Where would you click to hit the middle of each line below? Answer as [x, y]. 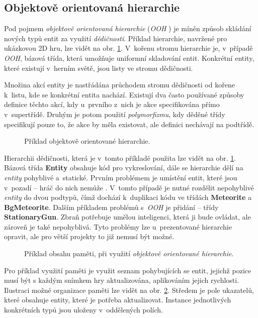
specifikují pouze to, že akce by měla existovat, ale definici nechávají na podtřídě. [129, 124]
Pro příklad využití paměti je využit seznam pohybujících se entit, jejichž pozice [128, 270]
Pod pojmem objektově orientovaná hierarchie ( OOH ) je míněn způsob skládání [128, 28]
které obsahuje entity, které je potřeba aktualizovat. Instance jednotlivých [118, 300]
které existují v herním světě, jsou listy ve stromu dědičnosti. [99, 68]
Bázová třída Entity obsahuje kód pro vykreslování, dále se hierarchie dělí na [124, 168]
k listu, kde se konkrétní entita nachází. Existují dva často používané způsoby [124, 94]
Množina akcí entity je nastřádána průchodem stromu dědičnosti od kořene [119, 85]
